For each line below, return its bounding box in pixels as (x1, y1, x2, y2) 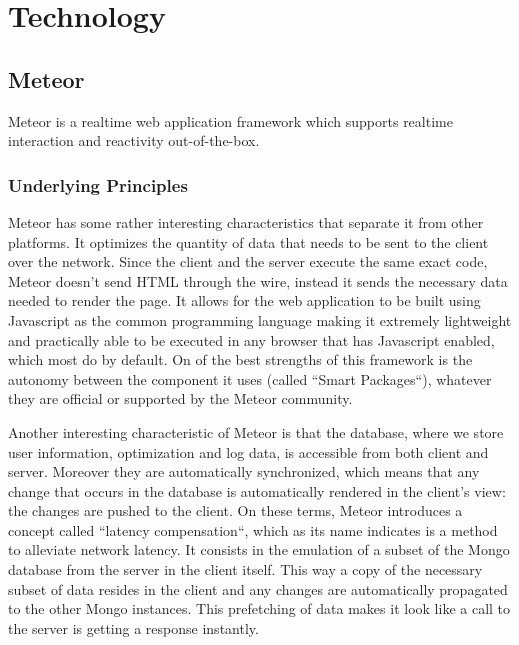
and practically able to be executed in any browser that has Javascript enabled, (8, 329, 495, 350)
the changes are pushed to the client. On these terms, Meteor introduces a (8, 500, 463, 521)
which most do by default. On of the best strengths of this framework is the (8, 349, 473, 370)
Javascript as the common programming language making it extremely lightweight (8, 309, 512, 330)
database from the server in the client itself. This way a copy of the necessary (8, 559, 483, 580)
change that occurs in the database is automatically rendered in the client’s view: (8, 480, 506, 501)
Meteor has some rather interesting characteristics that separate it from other (8, 211, 484, 232)
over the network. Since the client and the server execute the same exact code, (8, 251, 488, 272)
